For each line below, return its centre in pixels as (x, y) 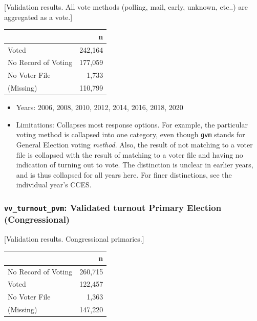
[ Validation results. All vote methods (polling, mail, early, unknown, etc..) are (126, 7)
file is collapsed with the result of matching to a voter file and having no (130, 154)
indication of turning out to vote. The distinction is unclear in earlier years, (135, 165)
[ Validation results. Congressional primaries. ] (74, 238)
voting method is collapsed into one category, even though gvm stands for (131, 134)
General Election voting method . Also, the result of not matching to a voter (134, 144)
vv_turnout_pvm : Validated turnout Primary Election (113, 207)
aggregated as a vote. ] (38, 17)
